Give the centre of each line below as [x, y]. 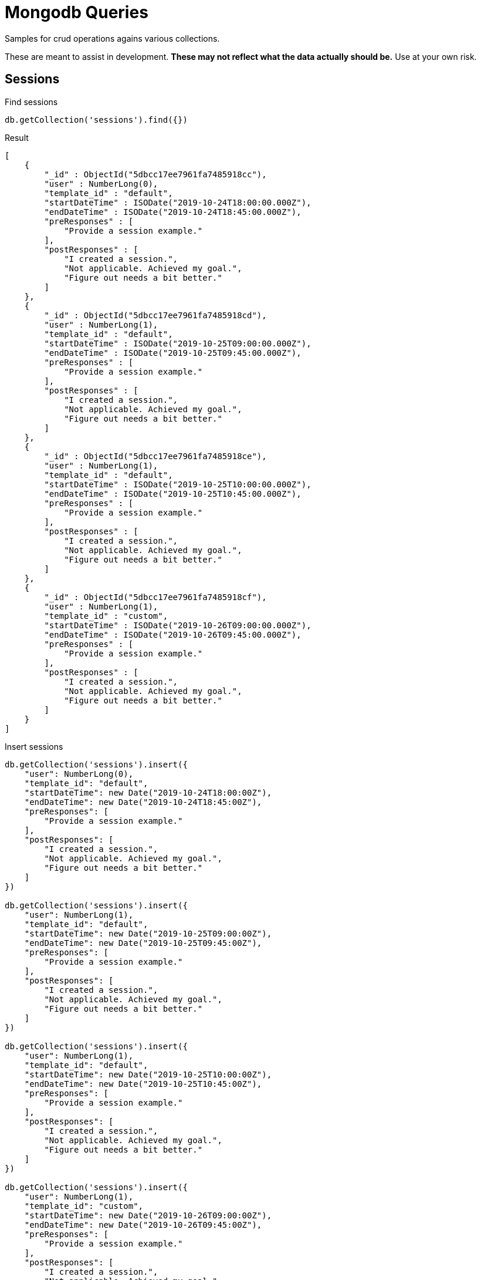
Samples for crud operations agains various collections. [112, 38]
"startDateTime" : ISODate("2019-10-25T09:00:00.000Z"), [178, 343]
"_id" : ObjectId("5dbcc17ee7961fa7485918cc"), [155, 174]
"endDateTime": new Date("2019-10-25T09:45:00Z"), [143, 943]
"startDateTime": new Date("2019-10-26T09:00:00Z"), [148, 1215]
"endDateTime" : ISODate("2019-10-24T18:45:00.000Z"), [173, 212]
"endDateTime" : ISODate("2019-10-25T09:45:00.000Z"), [173, 353]
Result [17, 137]
